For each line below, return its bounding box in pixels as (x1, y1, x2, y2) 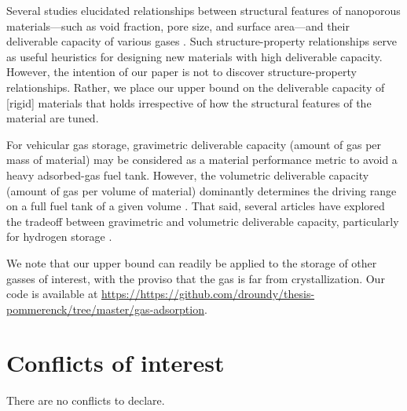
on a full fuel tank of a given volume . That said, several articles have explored (6, 198, 385, 214)
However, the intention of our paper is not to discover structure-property (6, 64, 357, 80)
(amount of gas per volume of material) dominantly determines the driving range (6, 182, 397, 198)
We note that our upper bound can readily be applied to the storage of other (6, 254, 377, 271)
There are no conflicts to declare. (6, 392, 165, 409)
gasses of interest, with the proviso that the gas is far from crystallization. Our (6, 270, 385, 286)
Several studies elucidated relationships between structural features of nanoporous (6, 2, 401, 18)
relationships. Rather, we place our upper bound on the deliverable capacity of (6, 78, 385, 95)
